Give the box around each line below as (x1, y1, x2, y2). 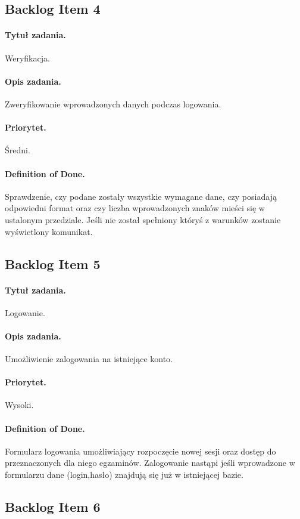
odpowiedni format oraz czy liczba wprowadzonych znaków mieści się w (5, 202, 265, 214)
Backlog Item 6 (5, 498, 101, 516)
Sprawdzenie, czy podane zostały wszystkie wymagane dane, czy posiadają (5, 190, 277, 202)
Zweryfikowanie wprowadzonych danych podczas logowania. (5, 97, 221, 110)
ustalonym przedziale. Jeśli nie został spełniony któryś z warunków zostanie (5, 213, 281, 225)
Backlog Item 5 (5, 254, 101, 273)
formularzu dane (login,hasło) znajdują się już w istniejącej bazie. (5, 468, 243, 481)
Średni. (5, 144, 30, 156)
